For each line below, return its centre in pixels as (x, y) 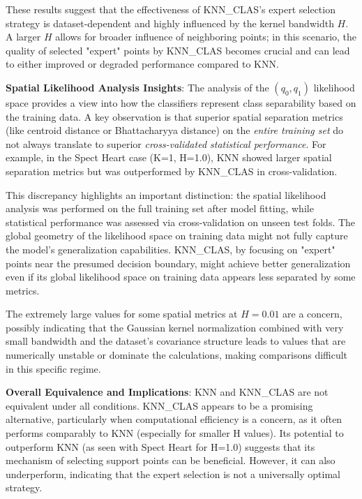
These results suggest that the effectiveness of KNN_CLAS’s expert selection (171, 9)
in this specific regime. (53, 368)
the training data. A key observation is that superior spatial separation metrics (174, 116)
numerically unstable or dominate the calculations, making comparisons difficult (177, 355)
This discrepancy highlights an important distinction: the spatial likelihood (166, 194)
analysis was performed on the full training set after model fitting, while (160, 208)
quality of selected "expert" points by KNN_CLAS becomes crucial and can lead (178, 50)
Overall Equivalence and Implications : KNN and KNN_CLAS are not (167, 392)
